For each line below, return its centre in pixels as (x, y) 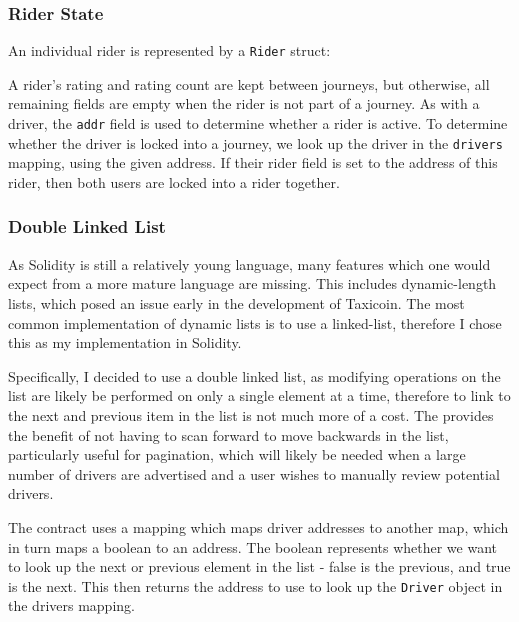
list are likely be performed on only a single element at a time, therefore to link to (259, 395)
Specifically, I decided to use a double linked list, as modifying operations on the (254, 375)
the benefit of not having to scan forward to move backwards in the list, (228, 434)
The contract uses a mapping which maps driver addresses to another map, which (258, 526)
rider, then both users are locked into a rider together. (174, 181)
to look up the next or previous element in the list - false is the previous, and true (259, 566)
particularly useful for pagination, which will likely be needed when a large (237, 454)
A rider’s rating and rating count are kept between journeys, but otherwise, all (249, 83)
